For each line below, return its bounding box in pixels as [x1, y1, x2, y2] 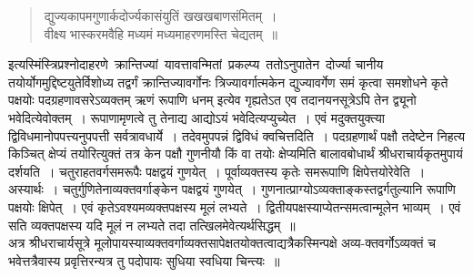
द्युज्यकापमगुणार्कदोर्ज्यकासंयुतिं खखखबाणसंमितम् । [44, 6, 277, 25]
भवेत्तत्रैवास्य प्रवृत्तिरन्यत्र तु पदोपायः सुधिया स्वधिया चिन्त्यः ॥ [8, 251, 280, 270]
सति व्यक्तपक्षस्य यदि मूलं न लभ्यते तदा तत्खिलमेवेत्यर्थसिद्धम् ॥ [8, 215, 296, 234]
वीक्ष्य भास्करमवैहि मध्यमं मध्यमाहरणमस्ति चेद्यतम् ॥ [44, 24, 277, 43]
